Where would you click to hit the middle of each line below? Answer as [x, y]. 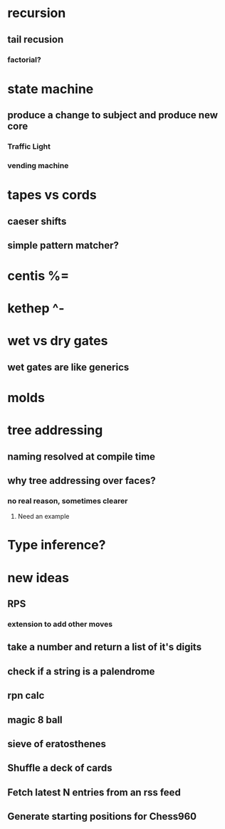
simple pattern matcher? [63, 245]
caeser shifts [37, 221]
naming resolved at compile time [81, 456]
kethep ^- [36, 308]
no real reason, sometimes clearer [68, 501]
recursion [37, 13]
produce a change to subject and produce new [113, 115]
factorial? [24, 60]
